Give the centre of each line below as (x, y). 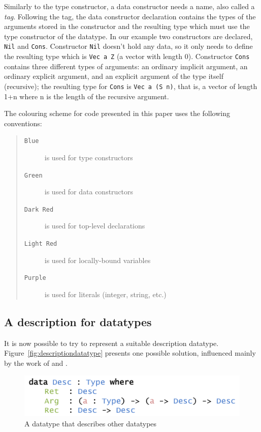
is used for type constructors (89, 157)
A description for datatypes (78, 321)
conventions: (23, 123)
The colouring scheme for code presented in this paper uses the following (117, 113)
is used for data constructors (89, 192)
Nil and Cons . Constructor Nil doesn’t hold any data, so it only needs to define (128, 46)
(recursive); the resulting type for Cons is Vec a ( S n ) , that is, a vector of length (131, 86)
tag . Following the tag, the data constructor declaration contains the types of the (130, 16)
